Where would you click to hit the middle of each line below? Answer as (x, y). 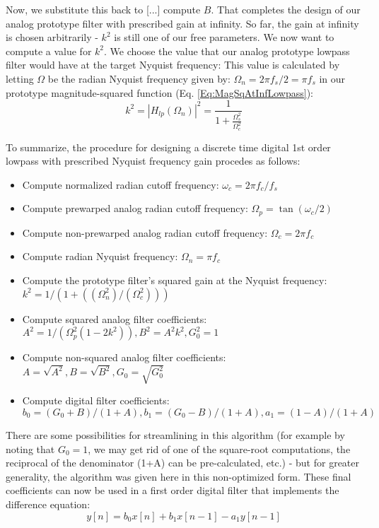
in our (332, 78)
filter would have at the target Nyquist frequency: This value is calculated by (173, 65)
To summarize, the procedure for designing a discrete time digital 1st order (168, 147)
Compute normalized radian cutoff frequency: (121, 184)
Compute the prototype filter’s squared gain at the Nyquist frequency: (175, 280)
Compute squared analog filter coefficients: (115, 318)
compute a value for (49, 51)
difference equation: (48, 504)
